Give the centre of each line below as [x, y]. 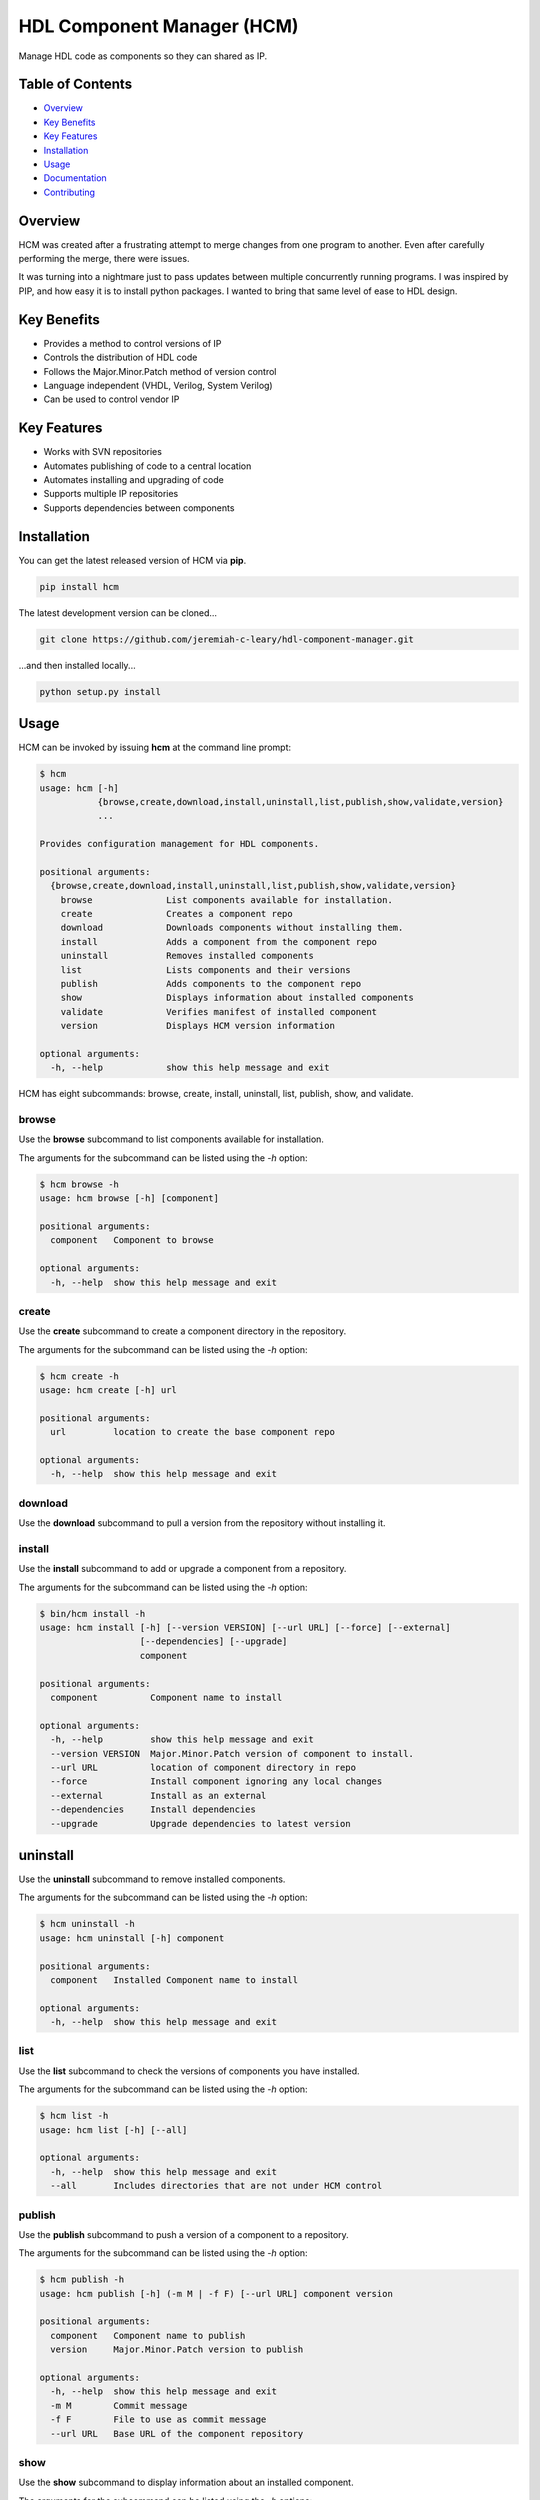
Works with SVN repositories [102, 452]
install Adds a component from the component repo [219, 941]
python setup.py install [100, 691]
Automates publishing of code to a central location [147, 466]
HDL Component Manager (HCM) [158, 26]
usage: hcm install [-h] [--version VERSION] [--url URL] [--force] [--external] [245, 1628]
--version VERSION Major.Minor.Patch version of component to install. [232, 1753]
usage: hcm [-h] [79, 788]
